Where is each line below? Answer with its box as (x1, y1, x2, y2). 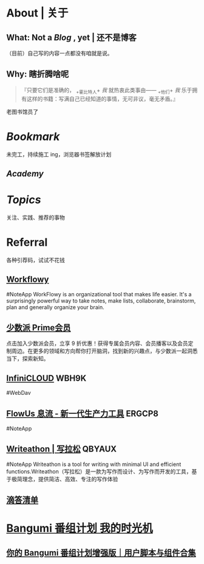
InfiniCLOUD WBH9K (6, 373, 87, 383)
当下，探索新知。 (6, 355, 49, 363)
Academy (6, 169, 44, 179)
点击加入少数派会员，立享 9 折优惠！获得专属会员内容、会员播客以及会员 (6, 339, 188, 347)
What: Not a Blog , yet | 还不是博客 (6, 32, 137, 43)
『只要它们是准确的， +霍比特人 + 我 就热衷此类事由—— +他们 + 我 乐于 (21, 86, 192, 95)
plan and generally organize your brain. (6, 303, 104, 311)
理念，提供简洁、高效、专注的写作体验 (22, 475, 118, 482)
